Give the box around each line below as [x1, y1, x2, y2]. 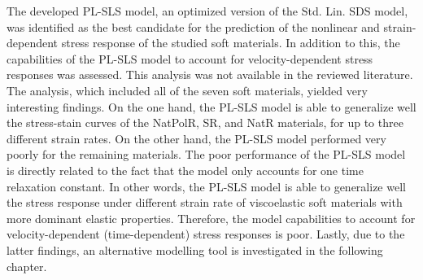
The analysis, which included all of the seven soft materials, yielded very [7, 81, 368, 98]
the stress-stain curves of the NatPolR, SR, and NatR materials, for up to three [7, 114, 403, 131]
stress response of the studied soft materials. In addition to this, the [61, 34, 400, 51]
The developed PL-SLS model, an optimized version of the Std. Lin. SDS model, [7, 2, 408, 19]
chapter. [7, 257, 47, 274]
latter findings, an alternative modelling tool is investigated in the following [7, 241, 383, 258]
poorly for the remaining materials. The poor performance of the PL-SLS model [7, 146, 406, 163]
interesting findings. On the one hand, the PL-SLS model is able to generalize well [7, 98, 416, 115]
